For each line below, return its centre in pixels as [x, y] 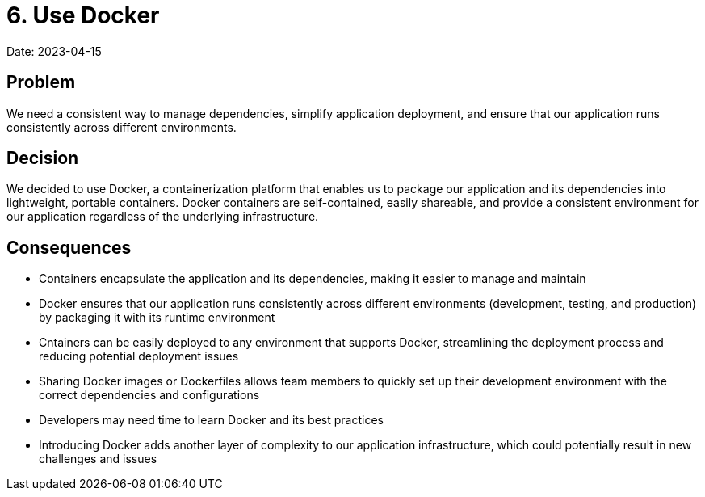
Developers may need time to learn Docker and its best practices [211, 420]
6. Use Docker [83, 15]
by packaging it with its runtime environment [157, 318]
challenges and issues [98, 459]
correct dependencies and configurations [149, 395]
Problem [41, 82]
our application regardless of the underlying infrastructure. [163, 217]
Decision [43, 158]
